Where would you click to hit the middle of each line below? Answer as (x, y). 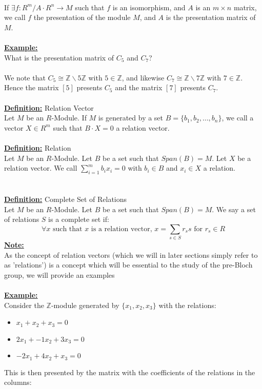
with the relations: (187, 305)
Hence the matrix (32, 87)
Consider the (24, 305)
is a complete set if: (79, 219)
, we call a (238, 118)
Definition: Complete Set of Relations (66, 199)
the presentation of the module (82, 17)
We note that (25, 77)
